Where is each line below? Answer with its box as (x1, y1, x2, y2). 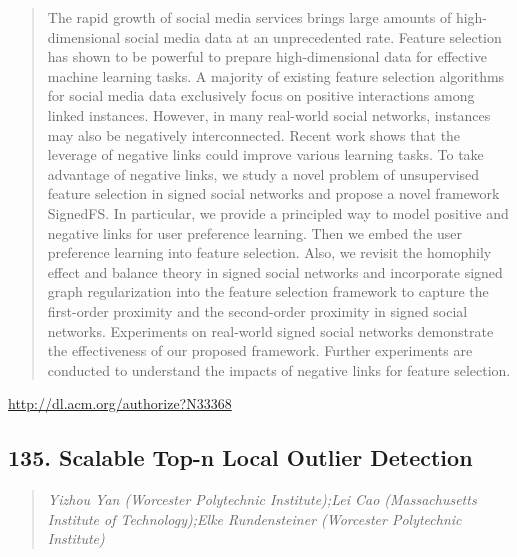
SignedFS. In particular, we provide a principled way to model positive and (47, 202, 509, 223)
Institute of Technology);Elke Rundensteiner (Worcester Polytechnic (47, 508, 462, 529)
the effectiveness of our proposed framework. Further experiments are (47, 340, 473, 361)
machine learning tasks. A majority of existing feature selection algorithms (47, 65, 505, 86)
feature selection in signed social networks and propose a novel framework (47, 183, 500, 204)
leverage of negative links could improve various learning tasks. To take (47, 144, 484, 165)
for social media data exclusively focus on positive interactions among (47, 85, 475, 106)
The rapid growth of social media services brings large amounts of (47, 7, 452, 27)
